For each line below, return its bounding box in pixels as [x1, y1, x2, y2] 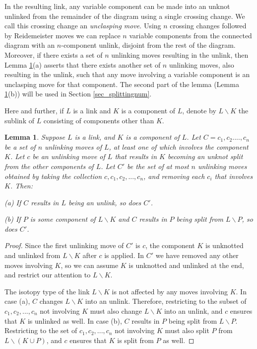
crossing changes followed [170, 20, 247, 31]
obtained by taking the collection [4, 171, 102, 181]
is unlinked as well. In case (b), [27, 315, 122, 326]
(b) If [4, 214, 21, 224]
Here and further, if [4, 105, 64, 115]
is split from [117, 335, 154, 345]
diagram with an [4, 40, 55, 50]
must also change [90, 306, 142, 316]
